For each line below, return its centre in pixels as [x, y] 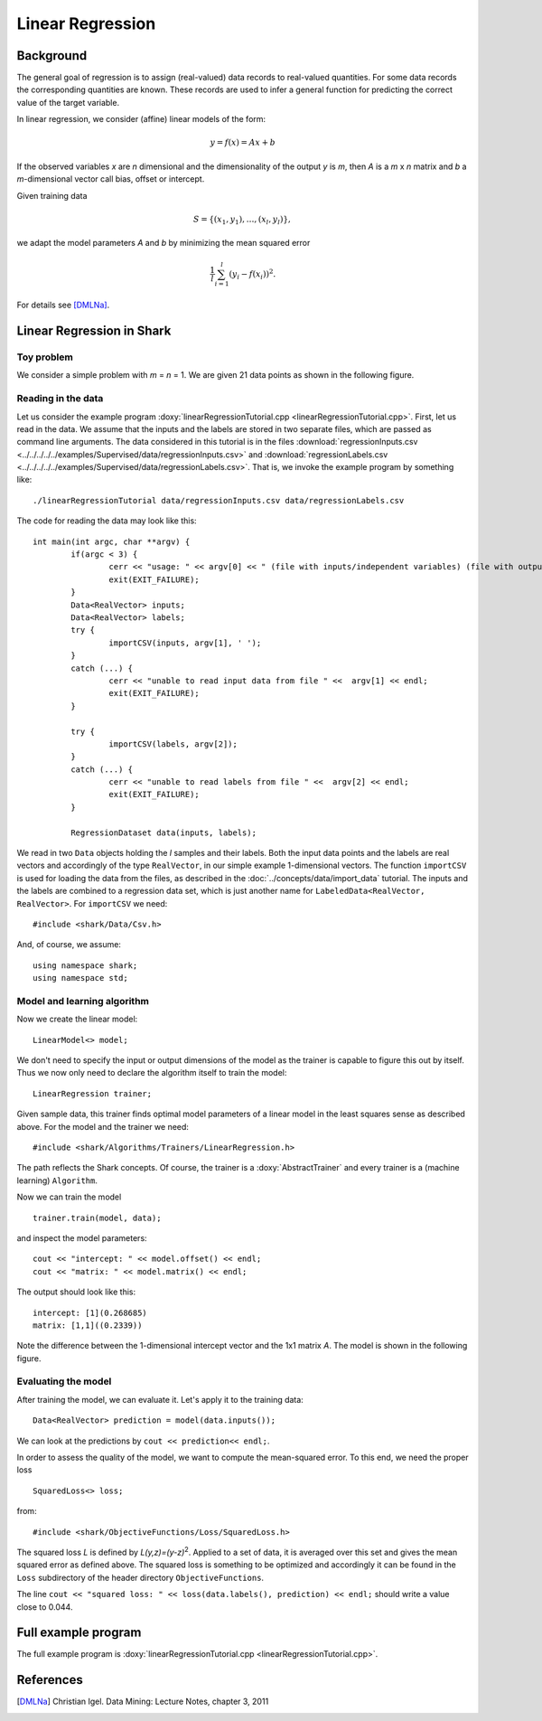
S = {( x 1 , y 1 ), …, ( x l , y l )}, [242, 220]
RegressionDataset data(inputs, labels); [164, 832]
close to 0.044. [45, 1607]
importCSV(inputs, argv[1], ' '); [185, 643]
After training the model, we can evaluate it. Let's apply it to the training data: [160, 1399]
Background [52, 56]
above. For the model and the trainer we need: [103, 1126]
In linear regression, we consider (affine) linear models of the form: [141, 119]
